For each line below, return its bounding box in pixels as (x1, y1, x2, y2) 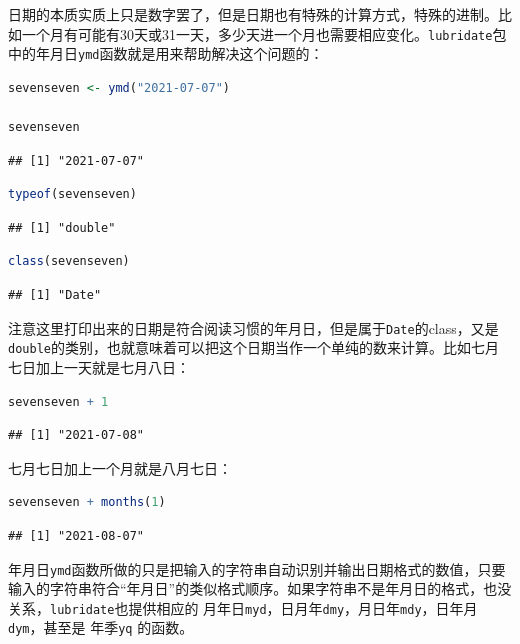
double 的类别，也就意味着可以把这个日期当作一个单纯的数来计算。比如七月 (8, 337, 499, 358)
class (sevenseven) (8, 254, 130, 269)
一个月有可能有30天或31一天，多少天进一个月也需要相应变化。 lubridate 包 (21, 23, 507, 44)
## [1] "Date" (8, 288, 102, 303)
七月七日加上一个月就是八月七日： (8, 457, 232, 478)
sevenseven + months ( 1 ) (8, 495, 166, 510)
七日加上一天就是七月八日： (8, 356, 190, 377)
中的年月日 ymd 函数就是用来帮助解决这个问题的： (8, 43, 324, 64)
